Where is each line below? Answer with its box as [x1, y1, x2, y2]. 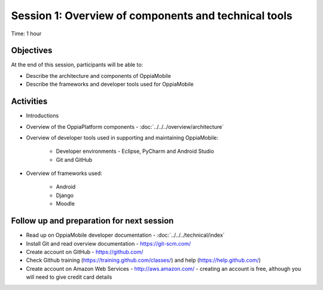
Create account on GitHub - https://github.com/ [26, 248, 144, 255]
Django [56, 192, 74, 199]
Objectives [11, 46, 53, 56]
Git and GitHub [56, 156, 93, 163]
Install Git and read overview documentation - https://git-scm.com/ [26, 240, 191, 247]
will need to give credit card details [26, 273, 112, 281]
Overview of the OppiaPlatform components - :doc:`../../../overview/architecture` [26, 123, 224, 130]
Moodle [56, 200, 75, 207]
